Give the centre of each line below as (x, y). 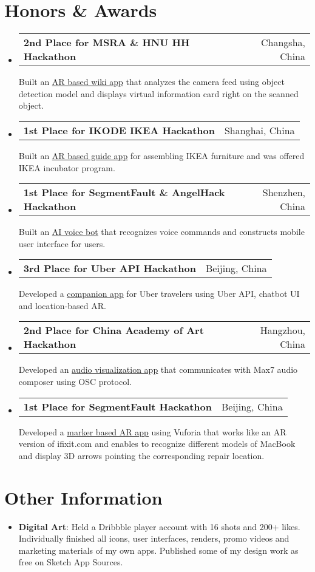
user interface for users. (62, 243)
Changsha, (283, 43)
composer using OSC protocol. (75, 382)
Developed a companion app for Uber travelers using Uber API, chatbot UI (159, 294)
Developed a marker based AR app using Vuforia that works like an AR (152, 431)
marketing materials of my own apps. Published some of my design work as (158, 550)
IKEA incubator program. (67, 167)
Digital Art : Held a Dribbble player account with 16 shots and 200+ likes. (159, 526)
